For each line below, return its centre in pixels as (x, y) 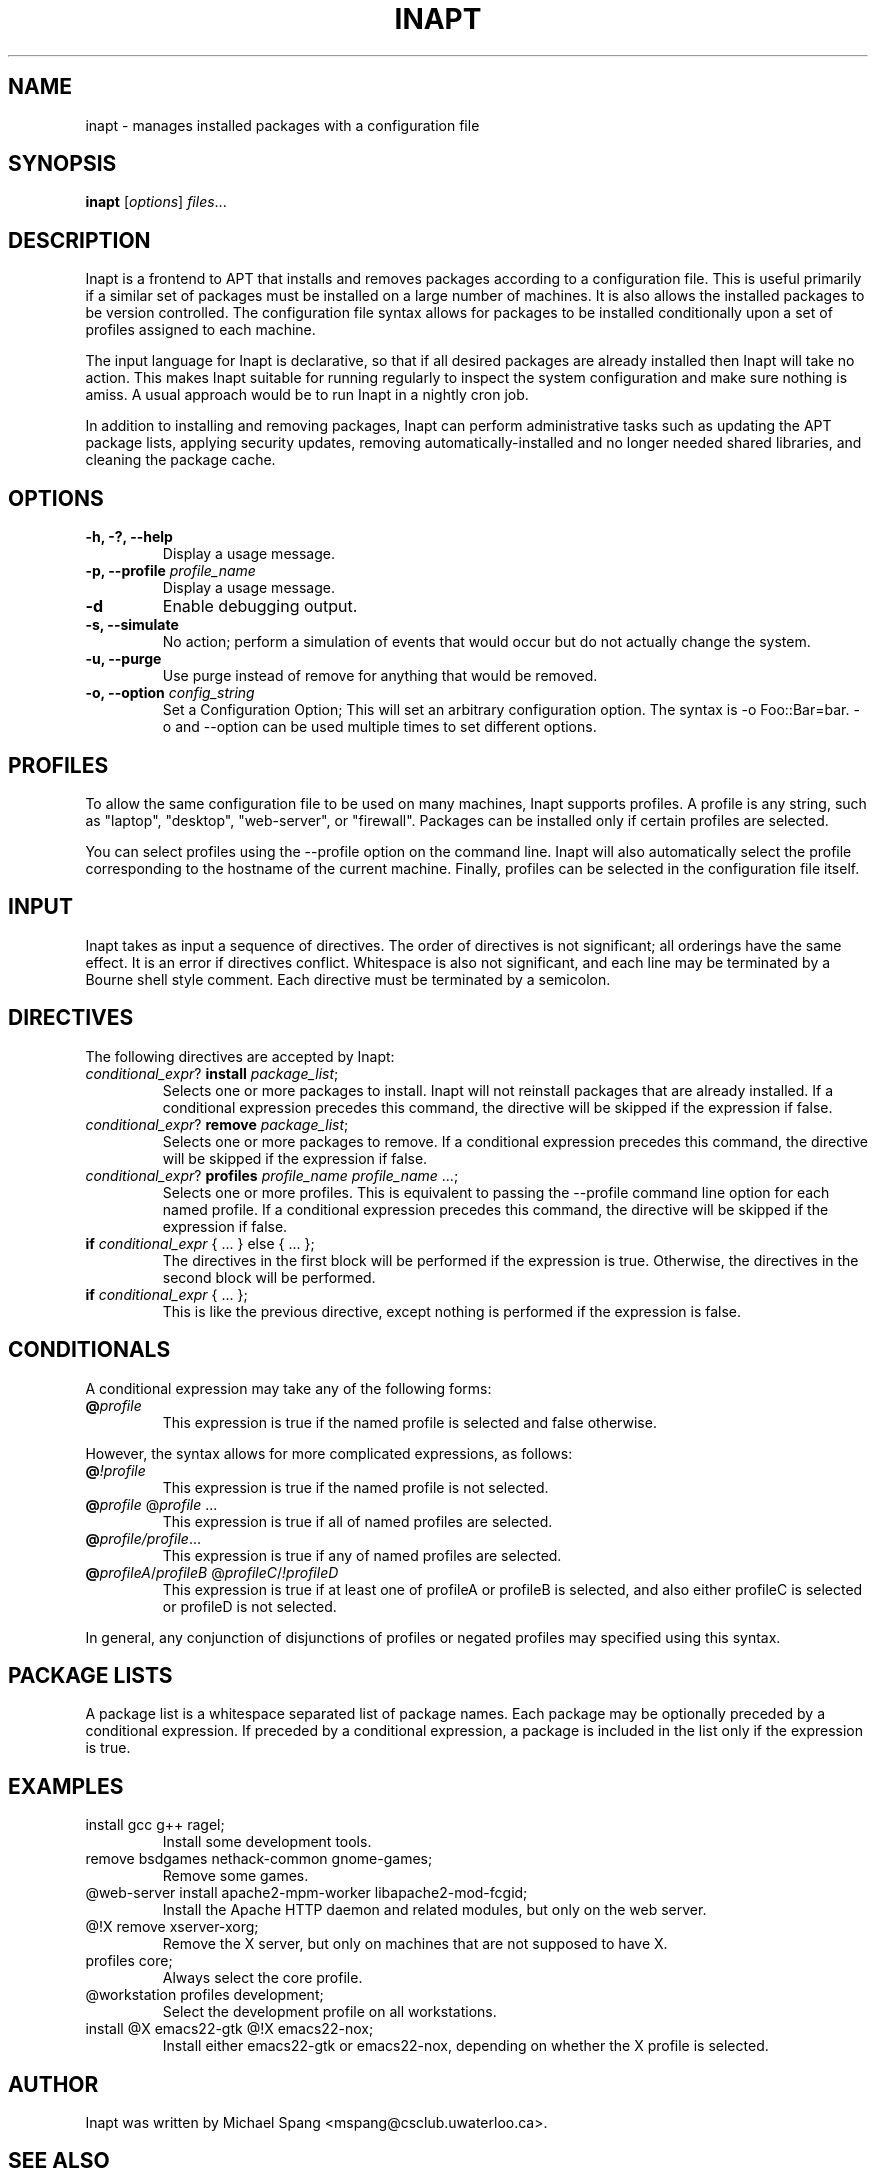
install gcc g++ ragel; (155, 1825)
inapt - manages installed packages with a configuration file (282, 125)
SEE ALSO (59, 2161)
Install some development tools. (267, 1842)
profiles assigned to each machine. (200, 330)
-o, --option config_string (170, 693)
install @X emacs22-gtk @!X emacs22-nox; (229, 2029)
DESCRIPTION (79, 240)
